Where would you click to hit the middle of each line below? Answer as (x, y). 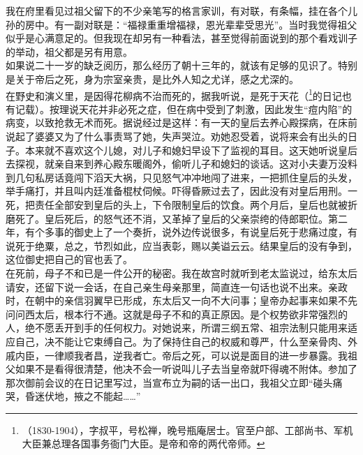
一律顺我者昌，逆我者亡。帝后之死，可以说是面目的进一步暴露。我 (196, 355)
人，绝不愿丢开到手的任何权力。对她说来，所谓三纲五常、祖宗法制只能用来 (177, 328)
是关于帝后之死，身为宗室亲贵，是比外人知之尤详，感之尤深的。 (152, 79)
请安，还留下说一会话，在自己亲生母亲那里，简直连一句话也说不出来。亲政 (177, 286)
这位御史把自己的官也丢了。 (69, 259)
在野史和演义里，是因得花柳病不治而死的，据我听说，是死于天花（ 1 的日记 (174, 94)
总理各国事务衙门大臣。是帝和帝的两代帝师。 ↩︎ (158, 443)
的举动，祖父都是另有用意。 (69, 51)
